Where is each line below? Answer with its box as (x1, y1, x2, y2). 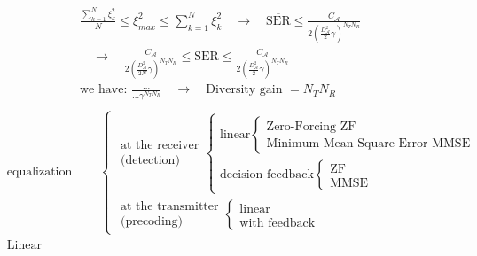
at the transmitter (120, 200, 219, 213)
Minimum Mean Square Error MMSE (266, 136, 471, 150)
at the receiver (120, 138, 199, 151)
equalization (6, 166, 73, 179)
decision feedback (220, 168, 314, 182)
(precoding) (120, 215, 184, 229)
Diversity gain (206, 83, 283, 97)
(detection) (120, 153, 180, 167)
